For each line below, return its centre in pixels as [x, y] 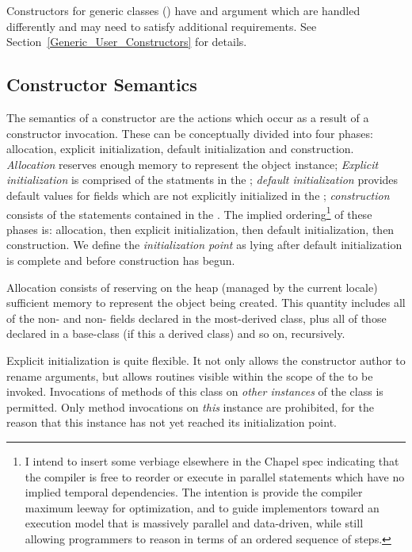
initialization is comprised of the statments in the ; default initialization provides [202, 180]
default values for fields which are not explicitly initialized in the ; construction [198, 195]
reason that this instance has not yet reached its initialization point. [172, 422]
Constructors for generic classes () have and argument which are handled [183, 10]
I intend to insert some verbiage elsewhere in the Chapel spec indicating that [212, 460]
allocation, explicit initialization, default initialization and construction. [180, 149]
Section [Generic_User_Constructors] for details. [127, 42]
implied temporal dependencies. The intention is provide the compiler [194, 492]
